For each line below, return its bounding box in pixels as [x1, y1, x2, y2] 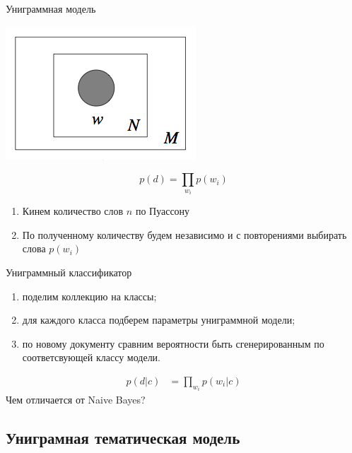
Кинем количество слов [22, 204, 124, 218]
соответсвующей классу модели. [22, 350, 160, 365]
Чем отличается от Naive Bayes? [6, 392, 146, 407]
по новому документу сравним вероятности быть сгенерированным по [22, 336, 324, 351]
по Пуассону [135, 204, 190, 218]
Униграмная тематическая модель [6, 427, 240, 449]
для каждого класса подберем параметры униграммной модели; [22, 312, 295, 327]
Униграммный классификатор [6, 265, 132, 279]
